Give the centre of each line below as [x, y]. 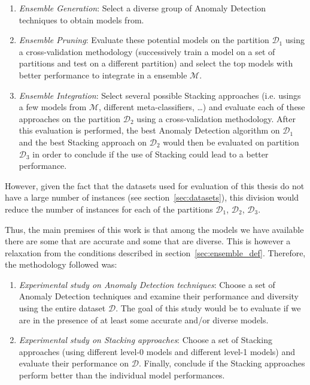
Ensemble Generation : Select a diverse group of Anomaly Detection [142, 8]
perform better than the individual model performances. [122, 375]
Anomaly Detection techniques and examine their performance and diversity [159, 296]
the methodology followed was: [61, 264]
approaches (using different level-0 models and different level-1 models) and [157, 351]
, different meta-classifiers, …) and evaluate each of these [202, 107]
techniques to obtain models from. [81, 19]
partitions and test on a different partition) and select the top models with [156, 63]
